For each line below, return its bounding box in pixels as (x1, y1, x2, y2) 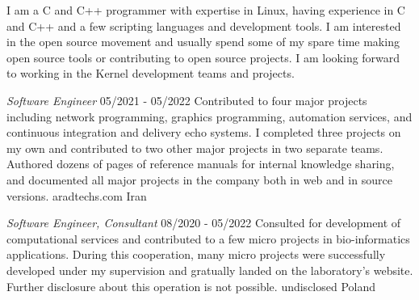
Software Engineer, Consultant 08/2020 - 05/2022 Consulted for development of (6, 214, 401, 231)
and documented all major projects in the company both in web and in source (6, 171, 392, 188)
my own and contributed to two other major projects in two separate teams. (6, 139, 383, 156)
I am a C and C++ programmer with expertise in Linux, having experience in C (6, 2, 405, 18)
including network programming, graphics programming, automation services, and (6, 108, 413, 125)
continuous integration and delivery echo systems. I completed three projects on (6, 124, 401, 141)
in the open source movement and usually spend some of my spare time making (6, 33, 400, 50)
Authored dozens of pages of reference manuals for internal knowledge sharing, (6, 155, 395, 172)
